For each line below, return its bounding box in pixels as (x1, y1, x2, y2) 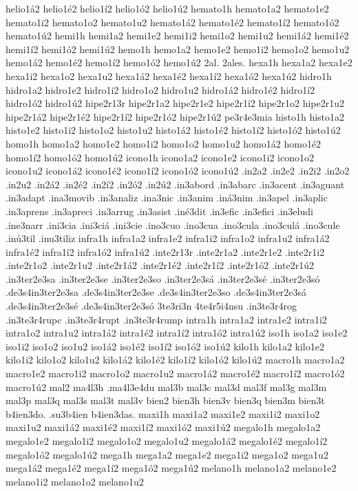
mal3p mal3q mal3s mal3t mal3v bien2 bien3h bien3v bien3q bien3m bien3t (6, 393, 325, 408)
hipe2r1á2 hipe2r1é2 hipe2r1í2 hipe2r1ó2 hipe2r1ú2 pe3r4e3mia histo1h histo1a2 (6, 109, 345, 123)
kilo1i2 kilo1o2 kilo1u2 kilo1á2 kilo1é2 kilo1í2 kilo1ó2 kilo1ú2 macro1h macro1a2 (6, 352, 345, 367)
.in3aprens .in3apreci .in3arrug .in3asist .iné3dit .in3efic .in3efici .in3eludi (6, 203, 313, 218)
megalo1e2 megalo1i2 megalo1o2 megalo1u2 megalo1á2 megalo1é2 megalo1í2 (6, 434, 328, 448)
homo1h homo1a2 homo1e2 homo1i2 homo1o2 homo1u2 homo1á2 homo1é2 (6, 136, 322, 150)
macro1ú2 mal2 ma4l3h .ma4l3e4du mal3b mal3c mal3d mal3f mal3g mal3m (6, 379, 327, 394)
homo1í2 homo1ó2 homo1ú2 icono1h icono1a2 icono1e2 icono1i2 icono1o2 (6, 150, 314, 164)
